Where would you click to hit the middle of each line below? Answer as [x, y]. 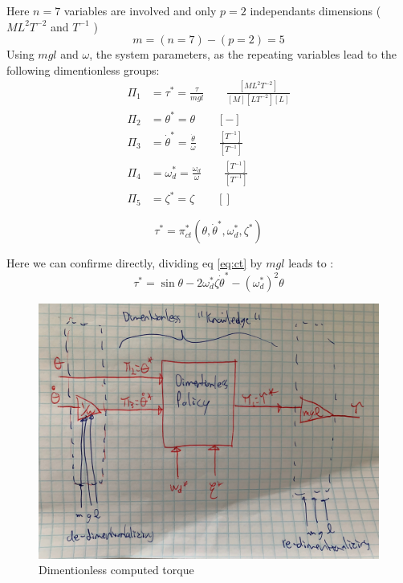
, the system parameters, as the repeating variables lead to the [243, 54]
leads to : [311, 263]
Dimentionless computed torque [116, 570]
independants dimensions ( [315, 10]
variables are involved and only [140, 10]
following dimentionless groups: [83, 69]
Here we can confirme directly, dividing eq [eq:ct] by [134, 263]
